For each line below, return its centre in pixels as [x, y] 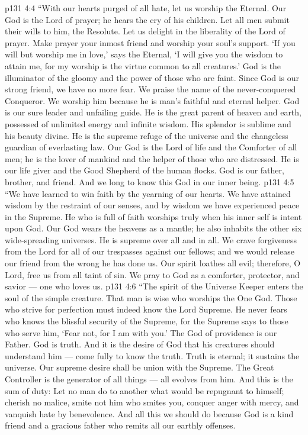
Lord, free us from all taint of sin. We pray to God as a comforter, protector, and [152, 274]
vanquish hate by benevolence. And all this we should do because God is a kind [149, 413]
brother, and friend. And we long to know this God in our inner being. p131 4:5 [150, 181]
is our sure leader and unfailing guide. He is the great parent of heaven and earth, [153, 112]
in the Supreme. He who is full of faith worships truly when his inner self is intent [153, 216]
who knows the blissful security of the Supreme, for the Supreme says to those [147, 321]
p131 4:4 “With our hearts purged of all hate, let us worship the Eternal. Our [146, 8]
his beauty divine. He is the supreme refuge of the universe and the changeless [147, 135]
